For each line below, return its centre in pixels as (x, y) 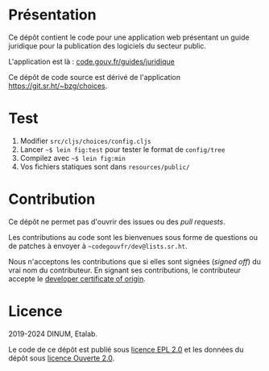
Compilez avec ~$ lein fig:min (73, 158)
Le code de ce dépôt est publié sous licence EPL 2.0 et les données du (126, 349)
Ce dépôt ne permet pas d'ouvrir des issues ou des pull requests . (117, 221)
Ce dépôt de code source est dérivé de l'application (95, 77)
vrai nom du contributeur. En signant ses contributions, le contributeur (125, 270)
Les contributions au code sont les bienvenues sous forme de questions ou (133, 237)
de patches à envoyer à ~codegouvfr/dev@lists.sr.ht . (98, 246)
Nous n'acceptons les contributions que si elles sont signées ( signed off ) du (135, 261)
